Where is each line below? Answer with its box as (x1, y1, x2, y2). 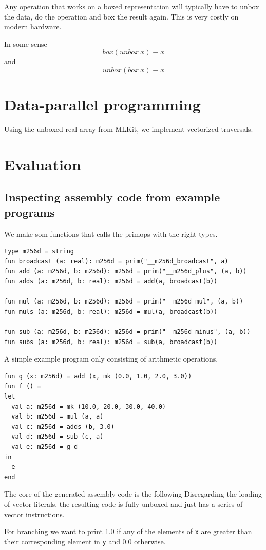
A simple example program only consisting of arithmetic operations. (4, 353, 218, 364)
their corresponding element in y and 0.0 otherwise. (4, 536, 166, 546)
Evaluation (4, 154, 81, 175)
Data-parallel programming (4, 94, 201, 115)
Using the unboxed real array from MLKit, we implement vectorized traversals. (4, 124, 253, 135)
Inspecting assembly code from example (4, 189, 220, 205)
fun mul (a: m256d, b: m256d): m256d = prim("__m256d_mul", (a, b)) (4, 298, 243, 306)
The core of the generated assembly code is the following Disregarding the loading (4, 488, 262, 499)
